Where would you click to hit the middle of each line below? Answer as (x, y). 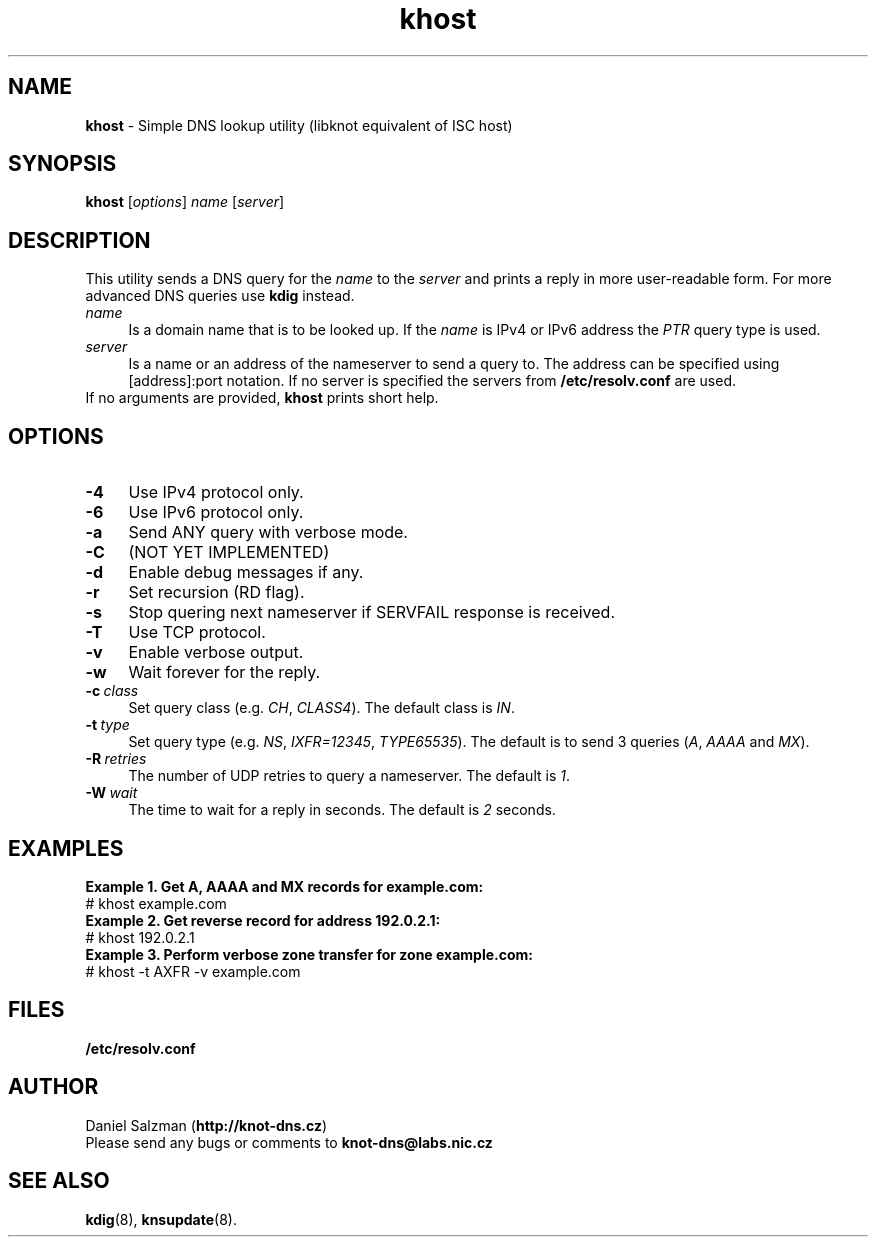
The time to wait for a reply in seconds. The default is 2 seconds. (342, 810)
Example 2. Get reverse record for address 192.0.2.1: (263, 920)
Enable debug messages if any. (246, 572)
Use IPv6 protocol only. (216, 512)
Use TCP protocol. (197, 632)
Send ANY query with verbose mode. (268, 532)
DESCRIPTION (79, 240)
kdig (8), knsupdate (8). (161, 1219)
